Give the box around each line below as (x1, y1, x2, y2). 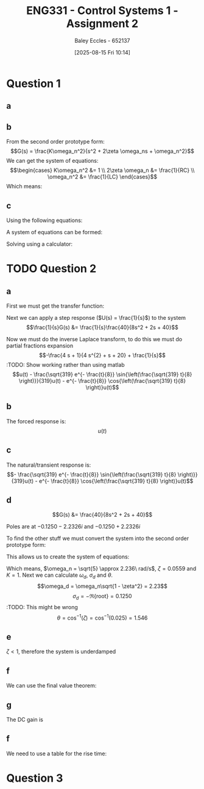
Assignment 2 (66, 17, 139, 31)
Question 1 (6, 76, 61, 91)
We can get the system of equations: (6, 157, 99, 165)
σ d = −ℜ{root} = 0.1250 (72, 593, 132, 601)
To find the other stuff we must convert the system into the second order (6, 535, 189, 542)
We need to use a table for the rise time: (6, 750, 107, 757)
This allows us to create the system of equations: (6, 553, 130, 560)
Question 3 (6, 771, 63, 785)
